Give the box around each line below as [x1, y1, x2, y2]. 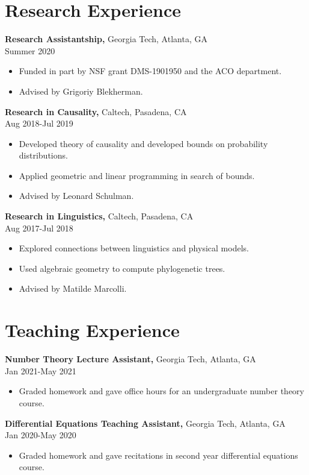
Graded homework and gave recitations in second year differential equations [19, 448, 298, 461]
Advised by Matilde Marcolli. [19, 282, 127, 295]
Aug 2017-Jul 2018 [5, 221, 73, 234]
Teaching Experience [5, 318, 180, 342]
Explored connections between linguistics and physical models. [19, 242, 249, 254]
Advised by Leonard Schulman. [19, 189, 134, 202]
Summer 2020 [5, 44, 55, 57]
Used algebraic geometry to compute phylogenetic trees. [19, 262, 225, 274]
